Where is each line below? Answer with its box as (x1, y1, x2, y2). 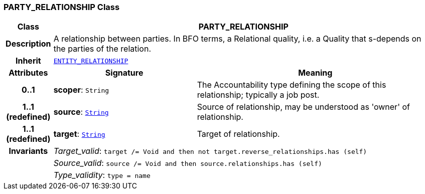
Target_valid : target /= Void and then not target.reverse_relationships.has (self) (53, 146, 367, 156)
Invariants (9, 146, 48, 156)
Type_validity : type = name (53, 170, 151, 180)
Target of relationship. (197, 129, 280, 139)
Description (6, 39, 51, 49)
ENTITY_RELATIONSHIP (53, 57, 128, 65)
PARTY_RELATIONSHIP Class (4, 2, 120, 12)
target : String (53, 129, 105, 139)
